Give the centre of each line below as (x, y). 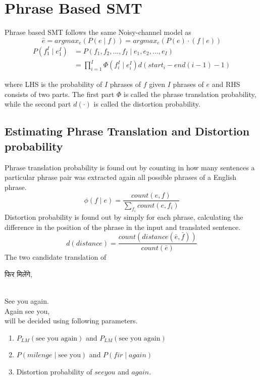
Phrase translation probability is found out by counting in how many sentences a (130, 167)
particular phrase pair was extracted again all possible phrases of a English (121, 177)
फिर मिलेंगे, (18, 274)
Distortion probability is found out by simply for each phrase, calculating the (124, 217)
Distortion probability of (54, 371)
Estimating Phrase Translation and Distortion (127, 131)
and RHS (226, 84)
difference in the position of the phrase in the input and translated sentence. (123, 227)
